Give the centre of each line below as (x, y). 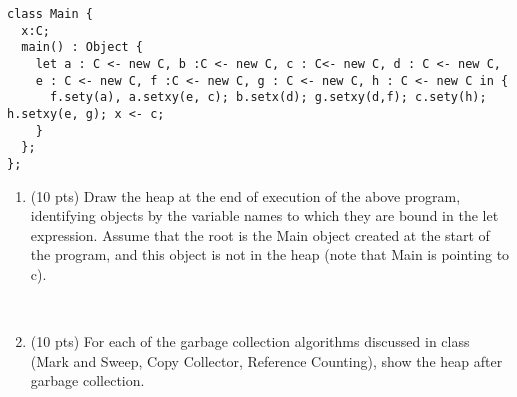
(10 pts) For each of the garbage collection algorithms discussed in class (250, 341)
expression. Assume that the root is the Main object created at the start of (260, 234)
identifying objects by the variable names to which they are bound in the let (264, 215)
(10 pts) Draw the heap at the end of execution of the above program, (245, 195)
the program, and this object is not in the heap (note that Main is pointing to (270, 254)
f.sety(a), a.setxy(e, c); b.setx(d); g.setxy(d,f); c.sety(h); (268, 97)
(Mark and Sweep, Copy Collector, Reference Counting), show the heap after (266, 360)
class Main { (50, 14)
